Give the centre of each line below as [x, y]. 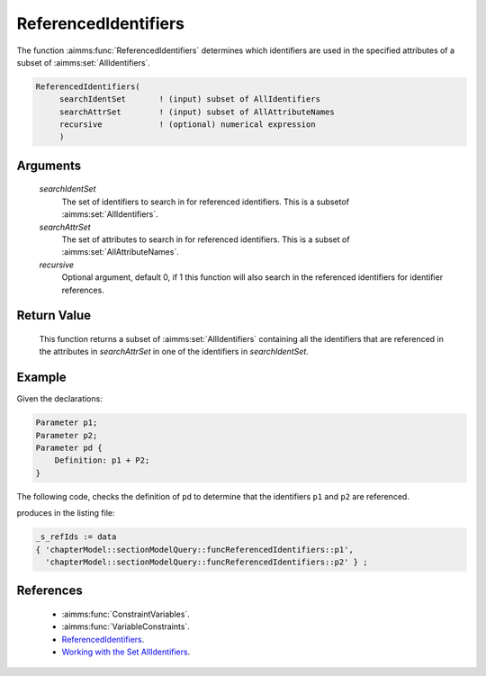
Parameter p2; [67, 435]
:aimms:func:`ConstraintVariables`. [126, 614]
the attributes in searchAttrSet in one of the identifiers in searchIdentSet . [174, 352]
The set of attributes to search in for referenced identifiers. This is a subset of [206, 239]
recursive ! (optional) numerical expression [187, 125]
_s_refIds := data [76, 537]
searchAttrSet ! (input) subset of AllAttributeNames [197, 112]
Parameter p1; [67, 423]
